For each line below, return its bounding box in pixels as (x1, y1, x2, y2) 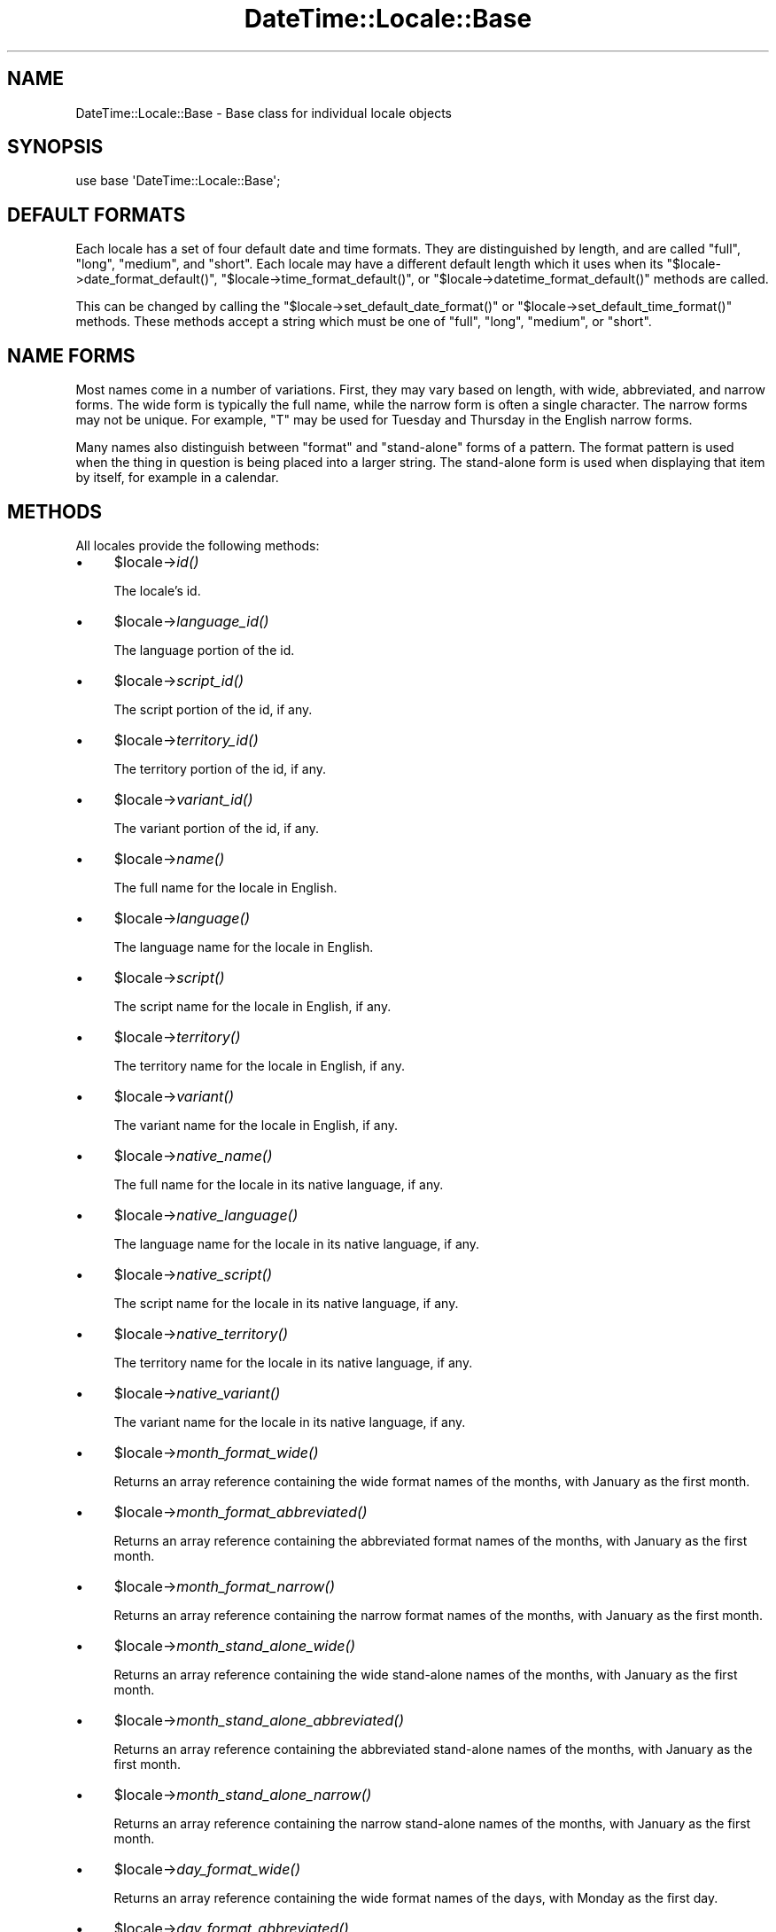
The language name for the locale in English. (113, 939, 374, 954)
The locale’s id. (113, 582, 201, 598)
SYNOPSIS (7, 136, 104, 159)
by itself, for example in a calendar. (75, 470, 279, 486)
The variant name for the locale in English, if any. (113, 1117, 399, 1133)
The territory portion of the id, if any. (113, 760, 326, 776)
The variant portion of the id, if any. (113, 820, 320, 836)
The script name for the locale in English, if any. (113, 998, 392, 1014)
